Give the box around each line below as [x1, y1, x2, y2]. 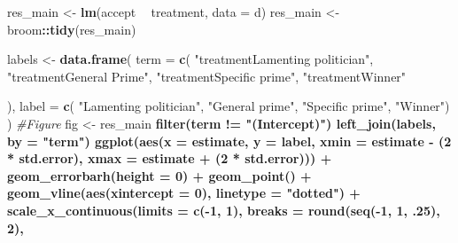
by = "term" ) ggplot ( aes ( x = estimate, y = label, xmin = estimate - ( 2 [7, 131, 452, 150]
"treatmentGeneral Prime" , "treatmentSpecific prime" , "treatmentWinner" [7, 67, 407, 85]
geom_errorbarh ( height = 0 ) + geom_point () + [7, 166, 312, 184]
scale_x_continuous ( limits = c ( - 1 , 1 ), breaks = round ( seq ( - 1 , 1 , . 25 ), [7, 200, 440, 219]
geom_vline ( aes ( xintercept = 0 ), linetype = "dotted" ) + [7, 184, 361, 202]
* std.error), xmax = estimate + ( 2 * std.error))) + [7, 149, 332, 168]
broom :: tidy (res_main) [7, 20, 136, 38]
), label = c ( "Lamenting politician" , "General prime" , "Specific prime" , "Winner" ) [7, 97, 450, 115]
